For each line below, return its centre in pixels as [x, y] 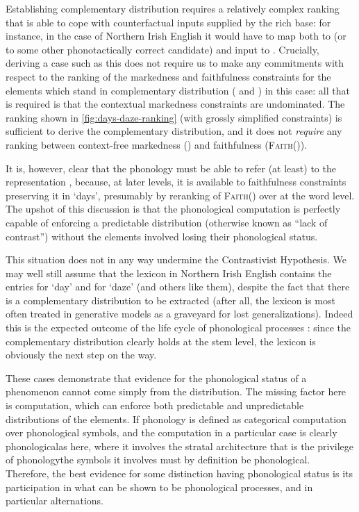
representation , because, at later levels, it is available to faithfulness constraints [176, 182]
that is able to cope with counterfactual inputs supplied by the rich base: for [168, 22]
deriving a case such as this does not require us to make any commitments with [175, 63]
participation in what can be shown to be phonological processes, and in [159, 487]
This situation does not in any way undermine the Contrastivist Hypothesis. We [176, 259]
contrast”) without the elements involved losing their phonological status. [162, 236]
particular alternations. [55, 501]
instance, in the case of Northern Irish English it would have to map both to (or [176, 36]
